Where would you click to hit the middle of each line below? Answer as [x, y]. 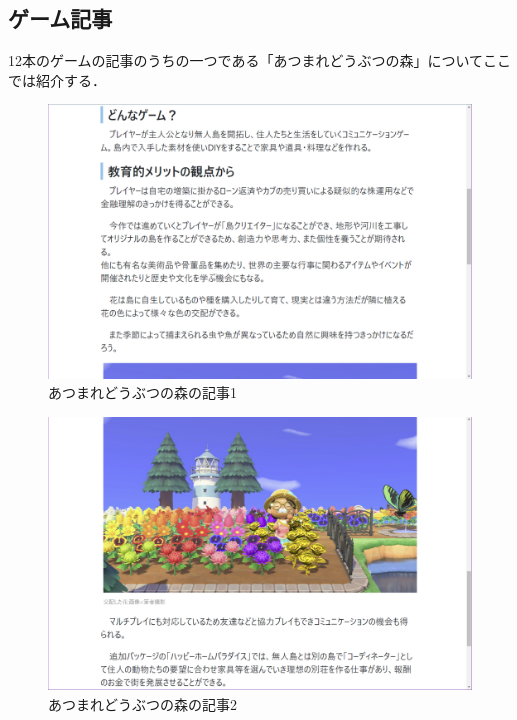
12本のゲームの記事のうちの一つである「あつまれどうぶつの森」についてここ [260, 60]
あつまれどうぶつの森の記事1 [142, 392]
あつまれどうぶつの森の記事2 [142, 703]
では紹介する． [57, 79]
